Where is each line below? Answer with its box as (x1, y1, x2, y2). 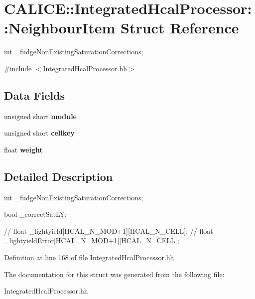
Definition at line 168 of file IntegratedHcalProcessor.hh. (4, 252, 176, 263)
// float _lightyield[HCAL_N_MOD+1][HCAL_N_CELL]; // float (4, 225, 213, 236)
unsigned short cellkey (4, 128, 75, 138)
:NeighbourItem (4, 17, 116, 38)
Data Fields (4, 87, 65, 103)
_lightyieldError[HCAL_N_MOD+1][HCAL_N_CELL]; (4, 235, 179, 246)
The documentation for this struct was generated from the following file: (4, 269, 225, 279)
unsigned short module (4, 111, 77, 121)
